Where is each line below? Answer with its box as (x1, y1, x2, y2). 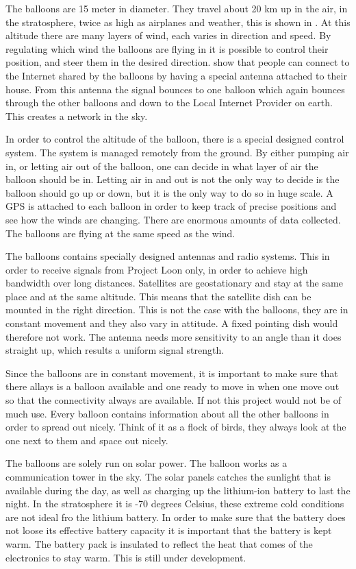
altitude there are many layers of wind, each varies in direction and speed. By (5, 28, 331, 43)
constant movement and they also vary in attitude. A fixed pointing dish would (5, 316, 338, 330)
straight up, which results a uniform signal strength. (5, 343, 225, 357)
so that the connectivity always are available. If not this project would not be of (5, 393, 341, 407)
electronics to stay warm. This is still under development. (5, 550, 246, 564)
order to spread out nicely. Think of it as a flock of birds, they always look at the (5, 420, 346, 434)
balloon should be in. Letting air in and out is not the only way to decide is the (5, 172, 340, 186)
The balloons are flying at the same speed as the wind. (5, 226, 236, 240)
